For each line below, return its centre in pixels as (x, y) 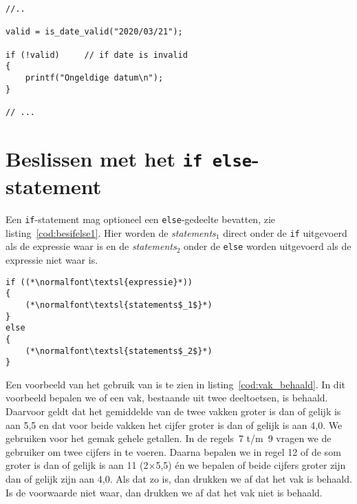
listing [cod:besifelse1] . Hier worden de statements (111, 232)
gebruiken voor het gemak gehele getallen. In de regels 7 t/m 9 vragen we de (169, 438)
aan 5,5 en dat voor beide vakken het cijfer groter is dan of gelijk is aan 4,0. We (174, 424)
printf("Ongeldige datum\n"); (94, 77)
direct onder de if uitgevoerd (285, 232)
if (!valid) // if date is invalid (97, 55)
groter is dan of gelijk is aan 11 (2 (77, 465)
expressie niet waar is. (52, 259)
